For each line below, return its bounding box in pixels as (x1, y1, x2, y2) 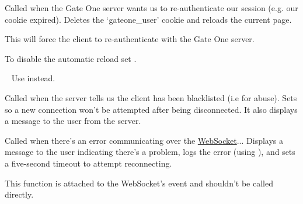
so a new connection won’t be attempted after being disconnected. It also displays (5, 103, 298, 115)
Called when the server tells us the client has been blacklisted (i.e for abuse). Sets (5, 91, 297, 103)
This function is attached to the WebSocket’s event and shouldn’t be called (5, 177, 273, 189)
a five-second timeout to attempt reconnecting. (5, 157, 172, 169)
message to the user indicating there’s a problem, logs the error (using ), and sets (5, 146, 295, 158)
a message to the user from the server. (5, 115, 141, 127)
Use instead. (11, 72, 55, 84)
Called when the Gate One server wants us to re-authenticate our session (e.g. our (5, 2, 298, 13)
